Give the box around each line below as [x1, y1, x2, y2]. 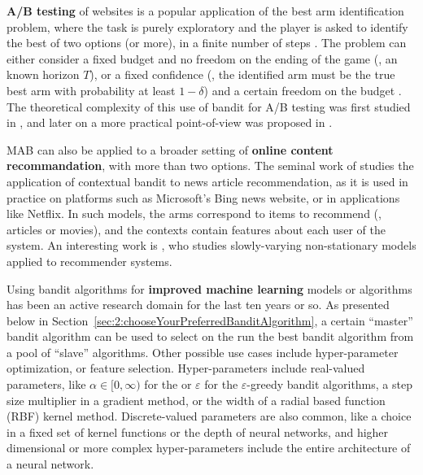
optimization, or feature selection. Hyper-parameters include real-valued [7, 360, 365, 377]
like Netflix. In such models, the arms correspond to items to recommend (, [7, 205, 382, 222]
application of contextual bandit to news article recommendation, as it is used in [7, 172, 408, 190]
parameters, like [7, 376, 86, 393]
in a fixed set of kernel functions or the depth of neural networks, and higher [7, 423, 389, 440]
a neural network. [7, 455, 94, 473]
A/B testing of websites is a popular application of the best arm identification [7, 2, 404, 19]
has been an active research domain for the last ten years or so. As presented [7, 296, 390, 313]
